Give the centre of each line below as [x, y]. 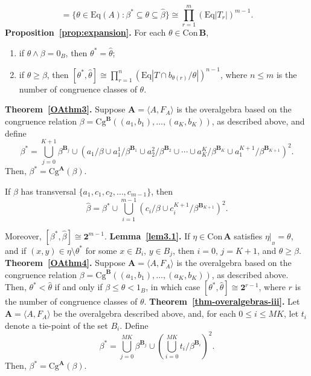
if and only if [79, 287]
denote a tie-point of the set [56, 325]
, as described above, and [258, 121]
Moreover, [23, 235]
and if [16, 250]
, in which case [173, 287]
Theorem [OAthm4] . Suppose [65, 263]
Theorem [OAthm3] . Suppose [65, 109]
